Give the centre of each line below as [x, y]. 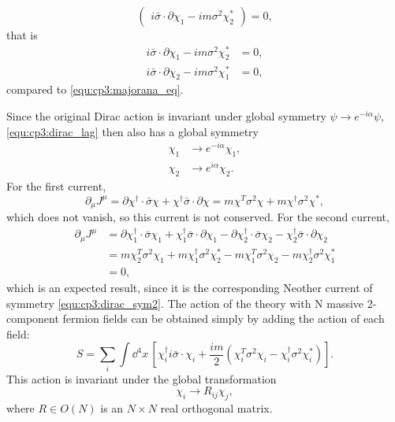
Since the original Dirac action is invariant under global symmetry [166, 116]
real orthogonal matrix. [216, 408]
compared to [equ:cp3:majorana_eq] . [95, 89]
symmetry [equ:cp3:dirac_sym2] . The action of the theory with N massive [185, 303]
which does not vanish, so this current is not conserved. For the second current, [198, 217]
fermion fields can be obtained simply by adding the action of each [224, 318]
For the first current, [56, 186]
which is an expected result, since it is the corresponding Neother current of [190, 287]
